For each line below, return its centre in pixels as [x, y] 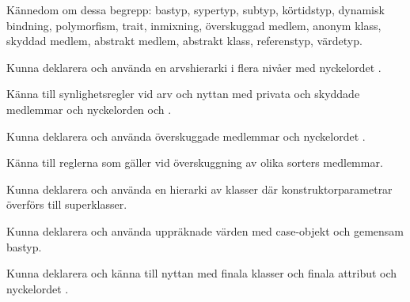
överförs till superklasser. [67, 204]
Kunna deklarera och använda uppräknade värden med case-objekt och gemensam [205, 230]
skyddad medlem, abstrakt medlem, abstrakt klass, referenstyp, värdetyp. [184, 41]
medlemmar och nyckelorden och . [89, 109]
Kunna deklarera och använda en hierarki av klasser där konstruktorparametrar [199, 189]
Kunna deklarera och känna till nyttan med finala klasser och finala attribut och [202, 273]
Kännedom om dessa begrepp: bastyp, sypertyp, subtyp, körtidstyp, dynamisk [196, 9]
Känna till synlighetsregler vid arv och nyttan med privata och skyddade [183, 94]
